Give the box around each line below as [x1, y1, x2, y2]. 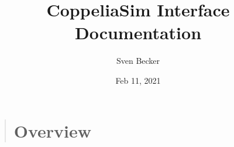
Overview [13, 118, 92, 142]
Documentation [74, 20, 202, 45]
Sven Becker [116, 54, 160, 67]
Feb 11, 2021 [115, 74, 161, 86]
